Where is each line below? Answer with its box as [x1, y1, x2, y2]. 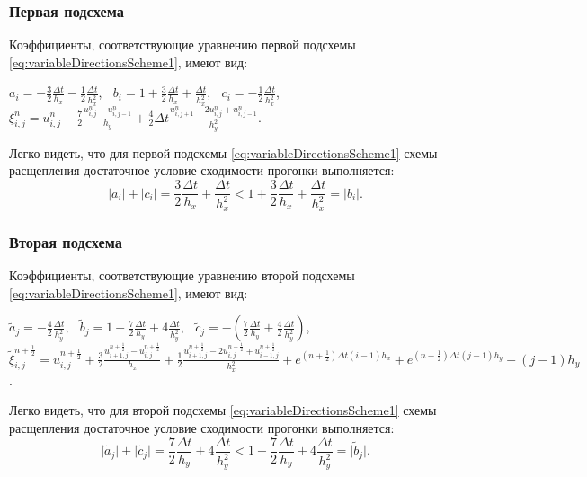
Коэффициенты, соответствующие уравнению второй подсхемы [9, 266, 355, 285]
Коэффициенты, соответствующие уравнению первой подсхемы [9, 35, 356, 54]
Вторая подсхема [9, 230, 123, 252]
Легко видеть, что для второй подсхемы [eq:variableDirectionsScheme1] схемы [9, 401, 437, 420]
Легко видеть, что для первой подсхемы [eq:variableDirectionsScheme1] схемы [9, 143, 438, 162]
